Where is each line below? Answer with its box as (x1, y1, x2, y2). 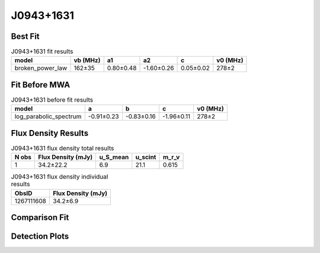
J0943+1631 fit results (11, 47, 73, 56)
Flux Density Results (11, 128, 89, 138)
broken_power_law (14, 64, 68, 72)
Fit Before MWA (11, 80, 71, 90)
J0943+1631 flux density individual (11, 173, 108, 181)
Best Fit (11, 31, 40, 41)
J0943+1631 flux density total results (11, 144, 114, 153)
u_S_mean (99, 153, 129, 161)
